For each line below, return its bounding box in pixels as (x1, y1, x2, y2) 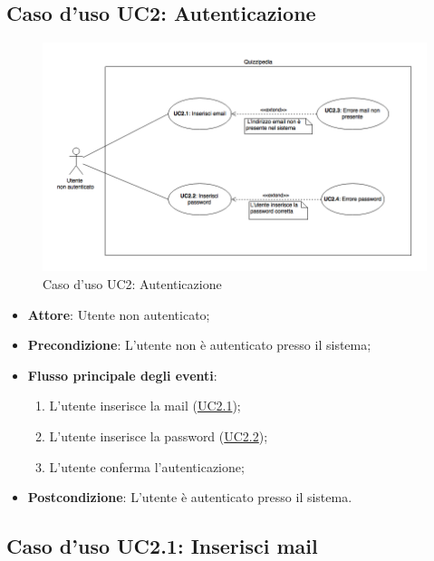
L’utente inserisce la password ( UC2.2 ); (49, 426, 268, 445)
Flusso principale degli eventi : (27, 365, 217, 384)
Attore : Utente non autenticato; (27, 305, 210, 324)
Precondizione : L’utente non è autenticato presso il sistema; (27, 335, 371, 354)
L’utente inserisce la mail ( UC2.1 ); (49, 396, 241, 415)
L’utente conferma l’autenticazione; (49, 457, 245, 476)
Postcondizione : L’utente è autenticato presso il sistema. (27, 488, 352, 507)
